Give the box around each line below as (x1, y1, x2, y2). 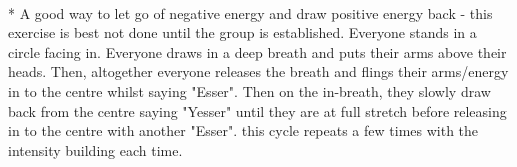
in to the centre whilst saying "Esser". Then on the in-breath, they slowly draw (8, 80, 491, 101)
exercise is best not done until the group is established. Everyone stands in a (8, 22, 477, 43)
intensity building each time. (8, 139, 183, 160)
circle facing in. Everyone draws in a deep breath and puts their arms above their (8, 41, 507, 62)
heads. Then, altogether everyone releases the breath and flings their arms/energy (8, 61, 509, 82)
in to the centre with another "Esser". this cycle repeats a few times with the (8, 120, 479, 141)
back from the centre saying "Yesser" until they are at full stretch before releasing (8, 100, 507, 121)
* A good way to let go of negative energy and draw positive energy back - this (8, 2, 493, 23)
